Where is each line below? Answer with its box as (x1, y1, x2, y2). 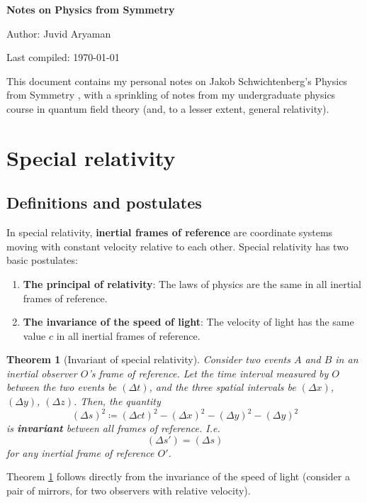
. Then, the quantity (73, 394, 161, 409)
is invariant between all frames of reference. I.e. (6, 421, 220, 436)
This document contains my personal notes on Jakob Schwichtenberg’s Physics (6, 73, 347, 88)
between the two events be (6, 380, 117, 394)
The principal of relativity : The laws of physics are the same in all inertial (23, 276, 361, 291)
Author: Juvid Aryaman (6, 26, 111, 40)
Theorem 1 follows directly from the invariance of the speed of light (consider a (6, 469, 350, 484)
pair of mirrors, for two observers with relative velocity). (6, 482, 251, 497)
